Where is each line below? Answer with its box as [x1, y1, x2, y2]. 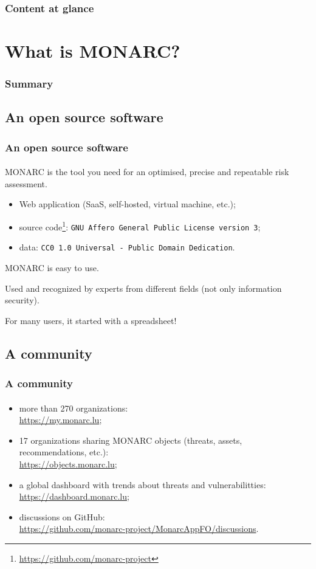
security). [5, 294, 39, 306]
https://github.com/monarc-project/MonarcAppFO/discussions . [19, 522, 259, 535]
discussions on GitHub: [19, 510, 105, 523]
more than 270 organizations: [19, 401, 128, 414]
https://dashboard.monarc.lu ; [19, 490, 129, 503]
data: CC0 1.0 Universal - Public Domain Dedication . [19, 241, 235, 253]
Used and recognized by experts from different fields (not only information [5, 281, 282, 294]
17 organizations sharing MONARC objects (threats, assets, [19, 433, 242, 446]
